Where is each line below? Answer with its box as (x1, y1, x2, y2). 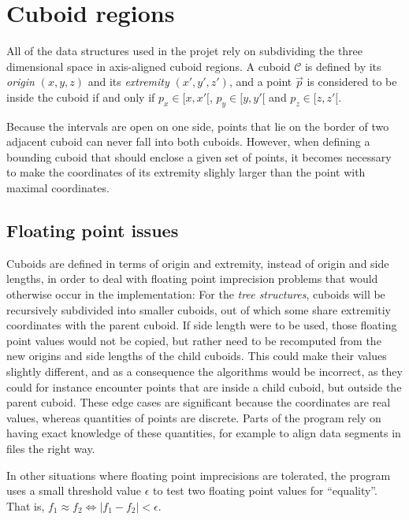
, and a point (229, 73, 292, 90)
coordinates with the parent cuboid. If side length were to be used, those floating (6, 317, 397, 333)
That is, (6, 497, 45, 514)
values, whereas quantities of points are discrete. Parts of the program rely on (6, 409, 381, 425)
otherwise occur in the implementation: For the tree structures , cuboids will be (6, 286, 385, 303)
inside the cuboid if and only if (6, 88, 155, 105)
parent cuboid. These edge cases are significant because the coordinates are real (6, 394, 391, 410)
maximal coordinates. (6, 180, 110, 196)
